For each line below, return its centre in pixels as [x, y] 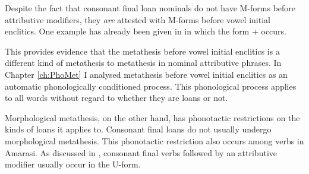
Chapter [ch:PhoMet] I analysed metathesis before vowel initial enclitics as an [146, 74]
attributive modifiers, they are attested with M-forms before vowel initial [138, 19]
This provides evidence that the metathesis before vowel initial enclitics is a [142, 51]
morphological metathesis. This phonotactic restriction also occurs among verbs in [154, 140]
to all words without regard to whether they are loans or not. [116, 98]
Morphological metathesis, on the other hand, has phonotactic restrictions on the [152, 117]
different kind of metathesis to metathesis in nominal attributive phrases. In [143, 63]
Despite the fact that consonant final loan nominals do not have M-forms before [150, 8]
